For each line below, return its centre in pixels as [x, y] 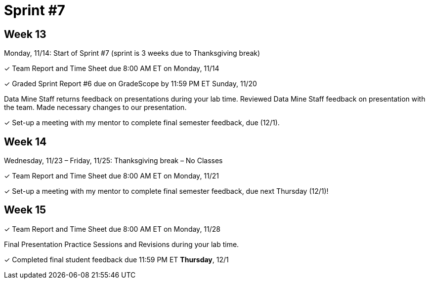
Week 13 [25, 34]
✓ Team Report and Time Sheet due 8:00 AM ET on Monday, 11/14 [112, 69]
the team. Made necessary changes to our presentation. [95, 107]
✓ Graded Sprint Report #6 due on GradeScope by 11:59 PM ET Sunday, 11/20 [130, 84]
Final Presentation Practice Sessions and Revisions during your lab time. [122, 244]
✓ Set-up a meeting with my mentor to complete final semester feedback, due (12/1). [142, 123]
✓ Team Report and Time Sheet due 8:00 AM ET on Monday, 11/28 [112, 229]
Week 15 [25, 210]
